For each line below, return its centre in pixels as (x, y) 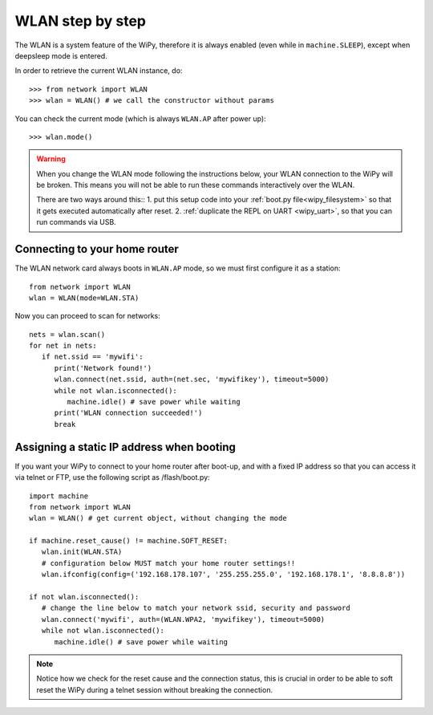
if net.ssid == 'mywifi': (92, 357)
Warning (51, 159)
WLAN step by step (81, 21)
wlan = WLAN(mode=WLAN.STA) (84, 298)
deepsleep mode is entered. (61, 55)
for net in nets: (63, 346)
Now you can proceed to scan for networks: (87, 316)
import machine (59, 496)
